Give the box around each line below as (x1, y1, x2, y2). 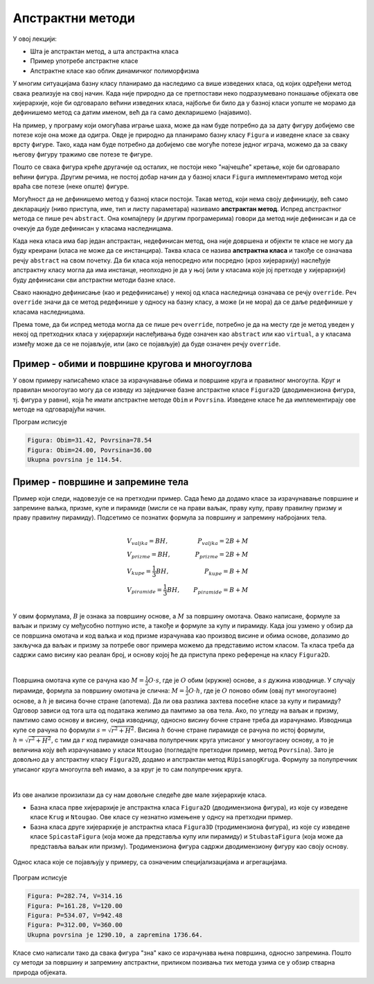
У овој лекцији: (12, 35, 57, 43)
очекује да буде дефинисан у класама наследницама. (12, 224, 173, 232)
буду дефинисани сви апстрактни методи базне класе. (12, 276, 176, 284)
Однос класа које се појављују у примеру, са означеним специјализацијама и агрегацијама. (12, 857, 287, 866)
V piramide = (127, 586, 163, 596)
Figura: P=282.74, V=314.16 (27, 892, 123, 900)
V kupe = (127, 567, 152, 577)
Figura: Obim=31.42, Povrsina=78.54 (27, 436, 152, 445)
